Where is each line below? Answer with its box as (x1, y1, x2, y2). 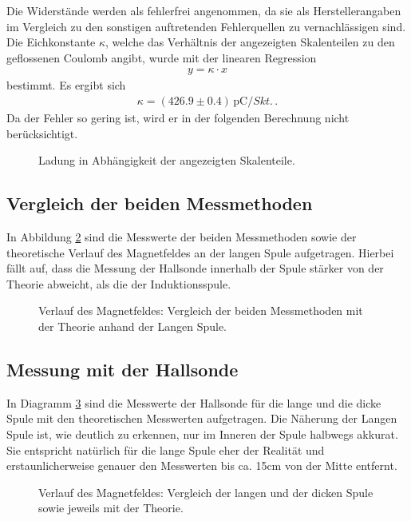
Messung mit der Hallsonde (6, 356, 239, 381)
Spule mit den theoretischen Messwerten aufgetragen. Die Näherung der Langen (6, 410, 397, 427)
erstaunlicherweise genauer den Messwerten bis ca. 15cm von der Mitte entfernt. (6, 457, 397, 474)
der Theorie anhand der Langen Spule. (38, 317, 227, 334)
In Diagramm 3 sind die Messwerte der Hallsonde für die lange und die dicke (6, 394, 381, 411)
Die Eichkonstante (6, 34, 96, 50)
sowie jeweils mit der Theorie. (38, 499, 184, 516)
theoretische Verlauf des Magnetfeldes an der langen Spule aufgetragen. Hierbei (6, 244, 394, 260)
